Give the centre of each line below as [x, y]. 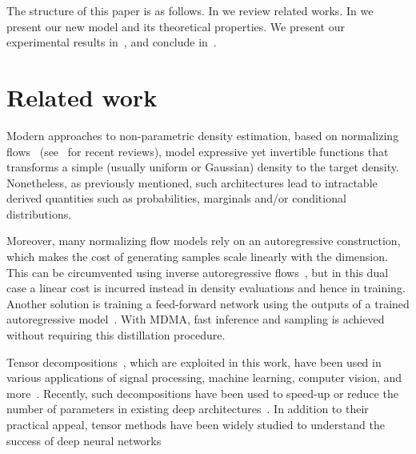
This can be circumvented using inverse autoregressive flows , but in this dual [198, 272]
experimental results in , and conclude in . [112, 42]
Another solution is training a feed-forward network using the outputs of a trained [208, 303]
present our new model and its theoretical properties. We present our [176, 26]
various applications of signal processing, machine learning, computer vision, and [204, 378]
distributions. [39, 213]
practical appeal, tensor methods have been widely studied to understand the [196, 424]
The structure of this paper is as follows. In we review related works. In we [190, 10]
